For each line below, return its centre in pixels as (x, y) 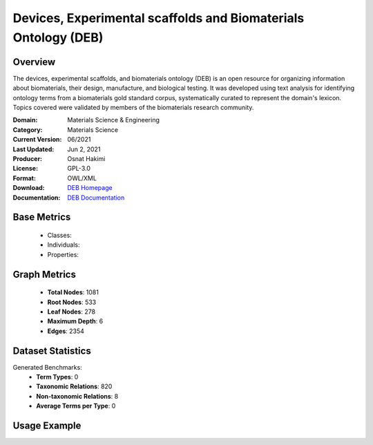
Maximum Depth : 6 (75, 321)
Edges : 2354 (66, 331)
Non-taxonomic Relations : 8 (77, 396)
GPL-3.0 (79, 169)
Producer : (28, 158)
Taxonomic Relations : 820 (74, 386)
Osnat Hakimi (86, 158)
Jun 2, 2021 (84, 149)
